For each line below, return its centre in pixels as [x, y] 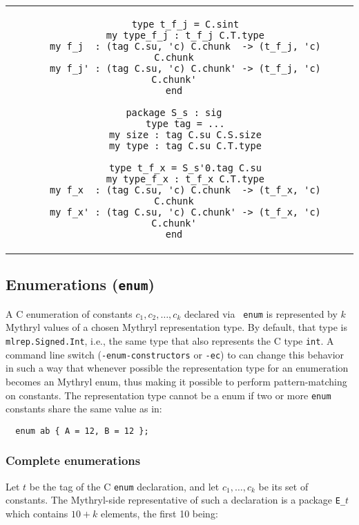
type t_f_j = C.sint [185, 24]
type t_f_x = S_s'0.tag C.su [185, 168]
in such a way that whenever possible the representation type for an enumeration [177, 368]
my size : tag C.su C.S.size [185, 135]
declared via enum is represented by [261, 313]
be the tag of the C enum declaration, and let [124, 486]
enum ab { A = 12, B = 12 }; [82, 431]
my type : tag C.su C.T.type [185, 146]
